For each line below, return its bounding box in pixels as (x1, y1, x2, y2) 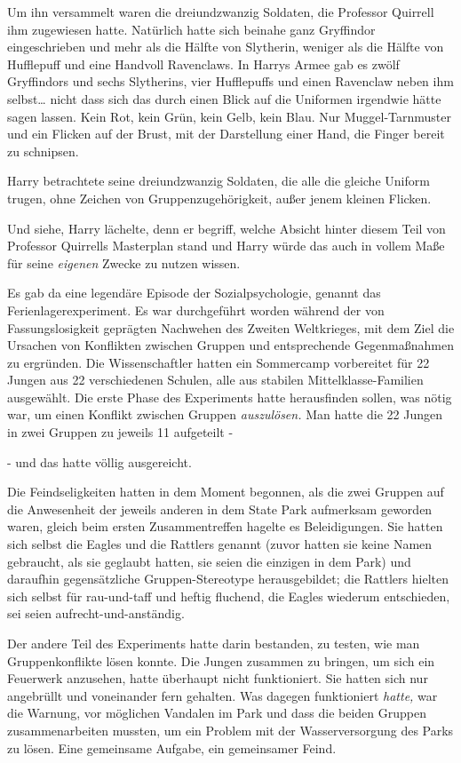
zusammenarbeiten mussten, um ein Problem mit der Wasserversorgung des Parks (7, 720, 454, 739)
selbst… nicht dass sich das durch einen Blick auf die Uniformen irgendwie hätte (7, 89, 441, 107)
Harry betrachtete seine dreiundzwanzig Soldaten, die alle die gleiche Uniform (7, 171, 430, 190)
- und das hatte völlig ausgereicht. (7, 452, 192, 471)
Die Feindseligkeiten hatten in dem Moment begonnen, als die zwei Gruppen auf (7, 482, 444, 501)
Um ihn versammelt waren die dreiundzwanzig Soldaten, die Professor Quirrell (7, 3, 434, 20)
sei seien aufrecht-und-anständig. (7, 604, 185, 623)
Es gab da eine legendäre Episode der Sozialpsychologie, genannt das (7, 283, 381, 302)
